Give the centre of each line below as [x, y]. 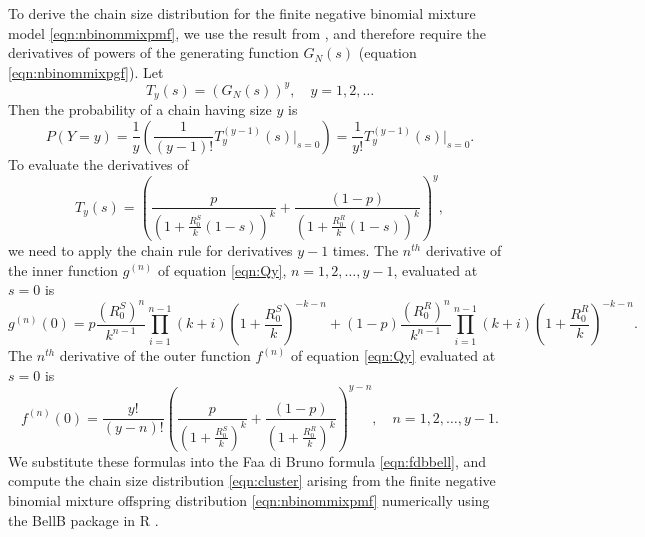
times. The [365, 249]
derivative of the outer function [155, 355]
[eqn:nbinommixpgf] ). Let [86, 71]
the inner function [63, 269]
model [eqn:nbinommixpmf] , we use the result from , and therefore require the [247, 32]
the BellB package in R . [83, 519]
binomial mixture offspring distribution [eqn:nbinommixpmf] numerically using [249, 500]
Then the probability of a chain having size [140, 109]
